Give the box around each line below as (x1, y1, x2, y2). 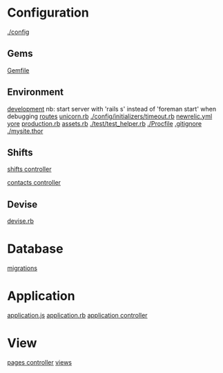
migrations (7, 264, 38, 273)
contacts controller (7, 179, 61, 187)
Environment (7, 87, 64, 98)
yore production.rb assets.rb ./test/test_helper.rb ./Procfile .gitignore (7, 119, 202, 127)
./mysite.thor (7, 127, 43, 135)
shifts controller (7, 165, 52, 174)
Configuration (7, 5, 90, 21)
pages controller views (7, 358, 72, 366)
